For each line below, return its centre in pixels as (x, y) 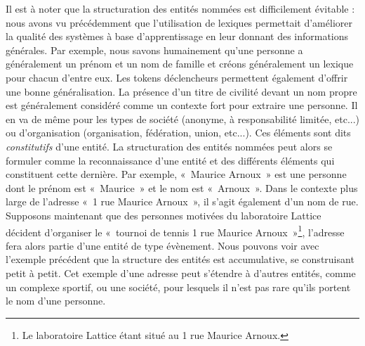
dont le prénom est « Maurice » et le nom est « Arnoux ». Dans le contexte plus (182, 187)
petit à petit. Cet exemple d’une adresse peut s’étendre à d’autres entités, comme (181, 273)
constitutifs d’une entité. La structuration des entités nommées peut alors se (169, 146)
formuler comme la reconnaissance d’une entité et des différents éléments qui (170, 160)
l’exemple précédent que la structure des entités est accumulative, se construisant (180, 259)
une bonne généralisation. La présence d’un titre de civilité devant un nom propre (181, 91)
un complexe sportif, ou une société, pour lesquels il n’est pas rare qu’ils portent (178, 287)
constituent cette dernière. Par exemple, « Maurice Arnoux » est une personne (176, 174)
